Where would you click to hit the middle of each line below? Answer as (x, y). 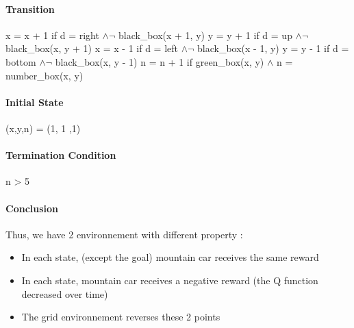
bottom (21, 61)
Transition (30, 9)
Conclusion (32, 208)
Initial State (35, 102)
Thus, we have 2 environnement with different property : (124, 234)
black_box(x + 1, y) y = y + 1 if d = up (205, 35)
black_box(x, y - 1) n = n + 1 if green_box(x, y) (160, 61)
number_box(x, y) (45, 75)
